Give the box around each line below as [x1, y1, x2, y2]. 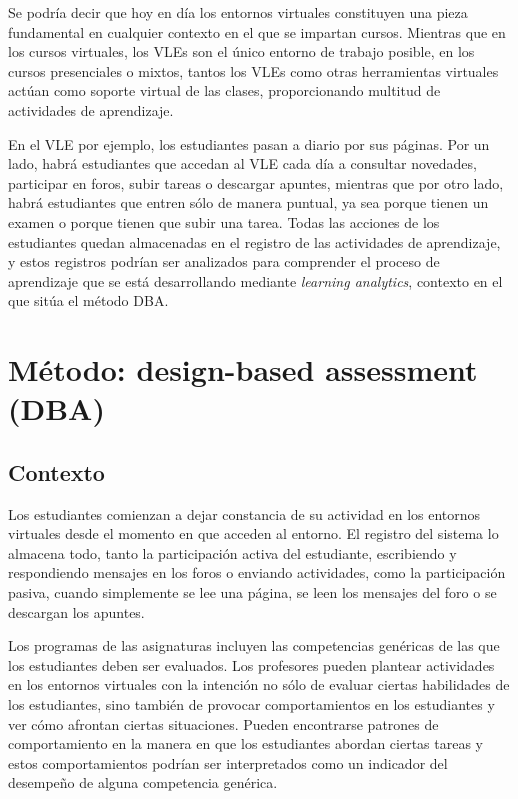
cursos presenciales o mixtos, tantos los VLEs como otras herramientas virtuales [8, 60, 499, 81]
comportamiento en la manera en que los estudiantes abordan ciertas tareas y [8, 733, 483, 754]
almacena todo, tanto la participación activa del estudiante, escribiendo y [8, 542, 457, 563]
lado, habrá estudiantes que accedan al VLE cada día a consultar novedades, [8, 153, 477, 174]
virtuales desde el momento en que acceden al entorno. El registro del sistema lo [8, 523, 499, 544]
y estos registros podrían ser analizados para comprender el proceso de [8, 251, 440, 272]
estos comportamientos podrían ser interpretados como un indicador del [8, 752, 448, 773]
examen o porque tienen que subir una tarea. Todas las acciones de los [8, 211, 440, 232]
